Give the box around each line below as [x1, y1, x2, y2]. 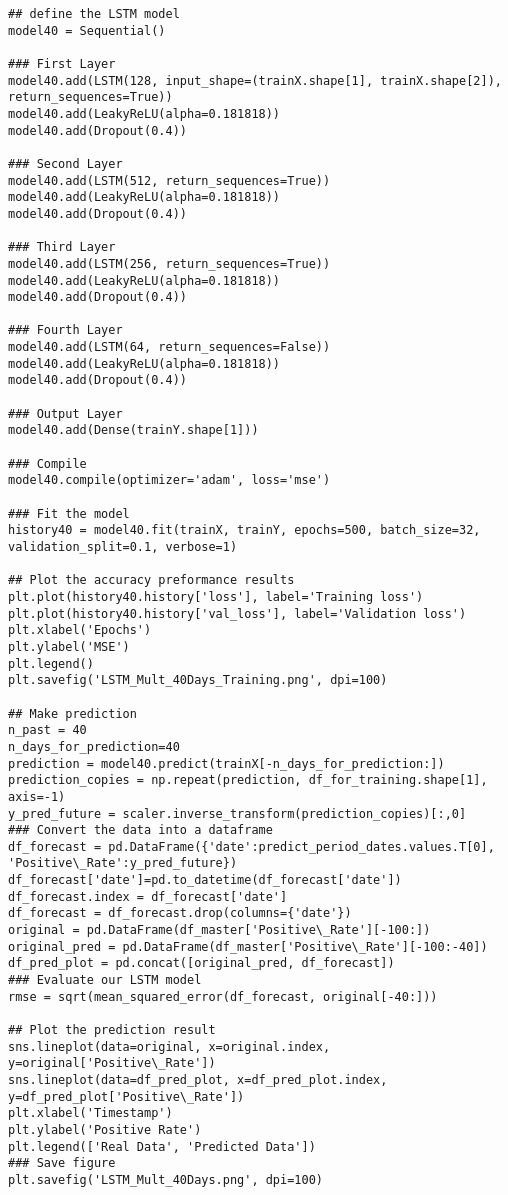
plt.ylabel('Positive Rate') [8, 1122, 202, 1137]
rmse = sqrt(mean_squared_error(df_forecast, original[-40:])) [8, 989, 438, 1004]
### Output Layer [8, 406, 123, 421]
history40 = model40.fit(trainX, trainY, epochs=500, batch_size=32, [8, 523, 481, 538]
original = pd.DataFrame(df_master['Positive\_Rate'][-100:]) [8, 923, 431, 938]
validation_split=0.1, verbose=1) [8, 540, 238, 554]
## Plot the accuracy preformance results [8, 573, 295, 588]
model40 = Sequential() [8, 23, 166, 38]
